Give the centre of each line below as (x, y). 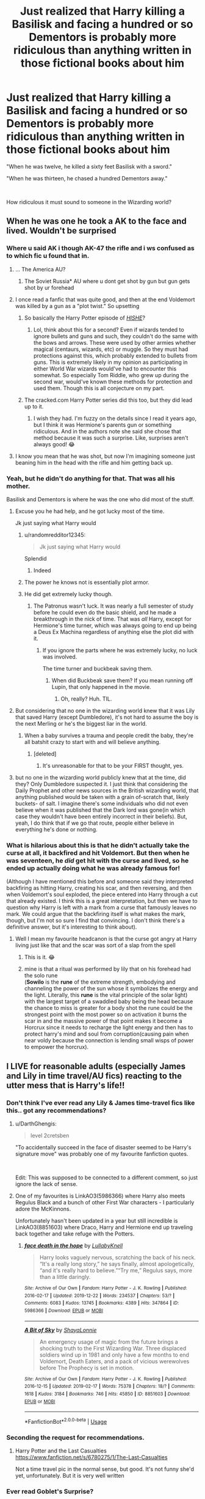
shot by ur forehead (49, 287)
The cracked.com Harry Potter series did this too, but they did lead (108, 400)
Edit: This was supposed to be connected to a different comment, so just (106, 1177)
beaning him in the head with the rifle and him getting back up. (94, 462)
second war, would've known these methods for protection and (113, 381)
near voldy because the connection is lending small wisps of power (109, 1040)
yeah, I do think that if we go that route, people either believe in (95, 823)
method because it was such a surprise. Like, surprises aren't (111, 438)
